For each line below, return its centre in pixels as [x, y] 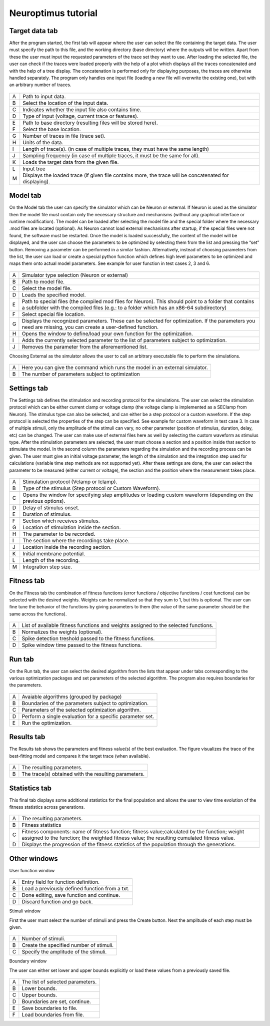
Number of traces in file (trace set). [64, 136]
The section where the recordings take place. [76, 541]
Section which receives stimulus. [61, 521]
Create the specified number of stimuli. [68, 945]
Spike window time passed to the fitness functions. [82, 645]
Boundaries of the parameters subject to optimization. [85, 703]
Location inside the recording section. [67, 547]
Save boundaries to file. [49, 1008]
